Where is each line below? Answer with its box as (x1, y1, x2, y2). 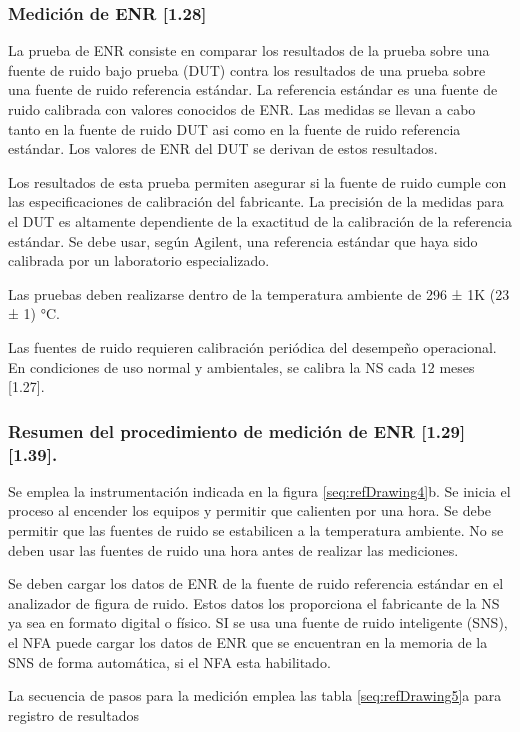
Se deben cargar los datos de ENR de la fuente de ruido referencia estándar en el (8, 573, 504, 594)
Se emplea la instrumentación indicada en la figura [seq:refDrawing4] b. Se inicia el (8, 480, 511, 501)
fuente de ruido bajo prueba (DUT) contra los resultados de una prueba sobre (8, 59, 486, 80)
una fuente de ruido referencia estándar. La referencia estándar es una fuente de (8, 79, 498, 100)
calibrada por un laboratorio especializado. (8, 250, 270, 271)
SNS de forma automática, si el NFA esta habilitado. (8, 651, 331, 672)
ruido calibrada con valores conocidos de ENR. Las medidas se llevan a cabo (8, 99, 476, 119)
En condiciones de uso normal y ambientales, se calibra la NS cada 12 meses (8, 356, 475, 377)
